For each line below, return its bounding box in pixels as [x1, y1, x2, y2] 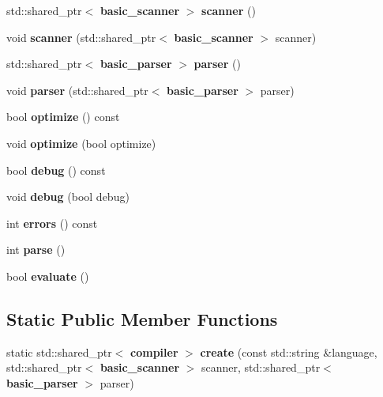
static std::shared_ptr [6, 343, 112, 360]
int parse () [6, 241, 66, 258]
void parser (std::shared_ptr [6, 81, 148, 98]
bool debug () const [6, 161, 106, 178]
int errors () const [6, 214, 98, 231]
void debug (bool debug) [6, 188, 130, 205]
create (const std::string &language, [200, 343, 377, 360]
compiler [130, 343, 178, 360]
